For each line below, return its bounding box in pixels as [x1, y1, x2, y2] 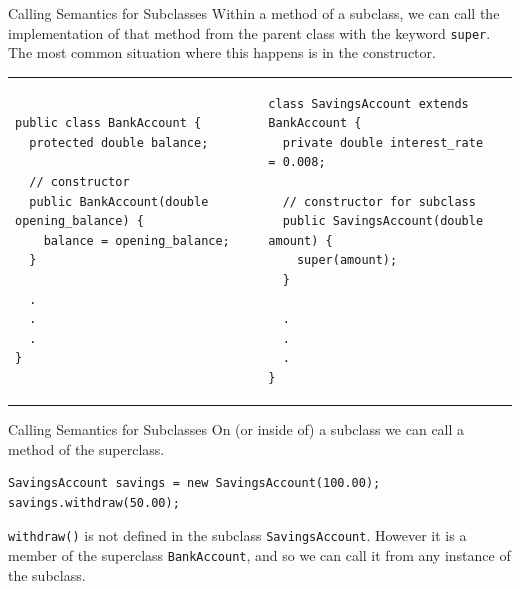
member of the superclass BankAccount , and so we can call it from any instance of [8, 545, 511, 566]
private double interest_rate [282, 135, 484, 150]
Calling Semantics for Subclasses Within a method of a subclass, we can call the [8, 3, 500, 23]
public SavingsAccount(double [282, 214, 484, 229]
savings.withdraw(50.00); [8, 495, 180, 510]
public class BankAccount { [15, 116, 202, 131]
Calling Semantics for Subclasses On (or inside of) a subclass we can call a [8, 419, 465, 439]
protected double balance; [29, 135, 209, 150]
